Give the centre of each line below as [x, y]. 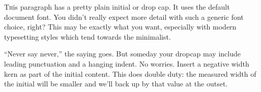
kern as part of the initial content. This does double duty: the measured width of [130, 73]
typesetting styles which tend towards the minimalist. [88, 36]
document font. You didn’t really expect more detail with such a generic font [124, 17]
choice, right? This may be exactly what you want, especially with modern [120, 27]
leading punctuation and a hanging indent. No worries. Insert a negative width [127, 63]
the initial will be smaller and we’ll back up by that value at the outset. [116, 84]
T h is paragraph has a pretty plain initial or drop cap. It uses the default [117, 7]
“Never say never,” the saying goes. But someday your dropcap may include [122, 54]
